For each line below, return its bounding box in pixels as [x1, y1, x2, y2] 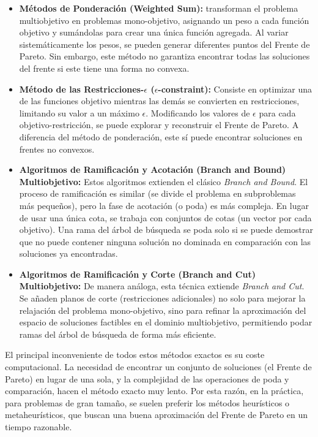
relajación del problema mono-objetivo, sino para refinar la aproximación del [19, 303, 306, 316]
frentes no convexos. [19, 142, 95, 155]
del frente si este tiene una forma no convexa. [19, 61, 190, 74]
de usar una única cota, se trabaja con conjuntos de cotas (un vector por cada [19, 211, 312, 224]
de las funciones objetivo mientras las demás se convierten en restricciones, [19, 94, 300, 107]
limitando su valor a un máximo [19, 106, 139, 119]
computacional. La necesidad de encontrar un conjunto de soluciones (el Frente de [5, 360, 312, 373]
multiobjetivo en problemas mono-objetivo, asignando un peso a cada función [19, 13, 309, 26]
